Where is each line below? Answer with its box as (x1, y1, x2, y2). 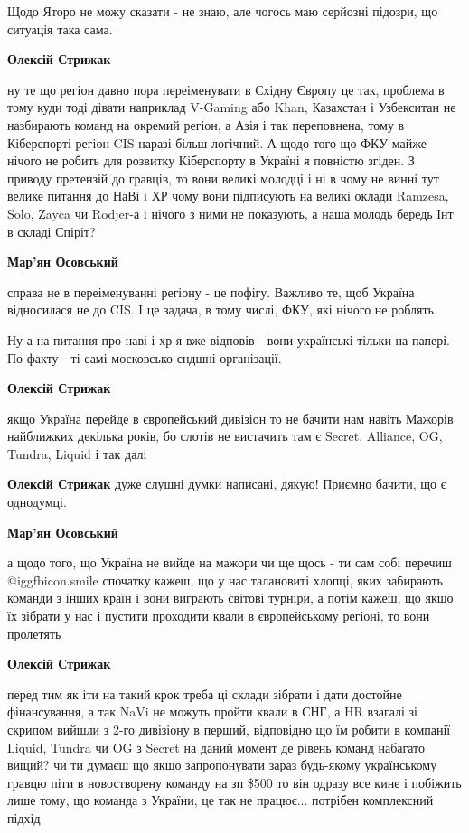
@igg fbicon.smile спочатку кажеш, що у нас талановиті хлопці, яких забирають (7, 570, 443, 589)
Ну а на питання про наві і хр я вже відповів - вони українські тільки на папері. (7, 330, 450, 349)
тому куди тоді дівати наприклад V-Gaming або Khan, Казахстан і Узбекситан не (7, 98, 456, 117)
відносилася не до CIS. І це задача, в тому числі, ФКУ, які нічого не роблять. (7, 300, 437, 319)
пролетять (7, 623, 61, 642)
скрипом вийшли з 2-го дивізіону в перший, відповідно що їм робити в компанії (7, 720, 451, 738)
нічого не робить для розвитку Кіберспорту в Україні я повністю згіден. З (7, 151, 415, 170)
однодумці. (7, 492, 67, 511)
